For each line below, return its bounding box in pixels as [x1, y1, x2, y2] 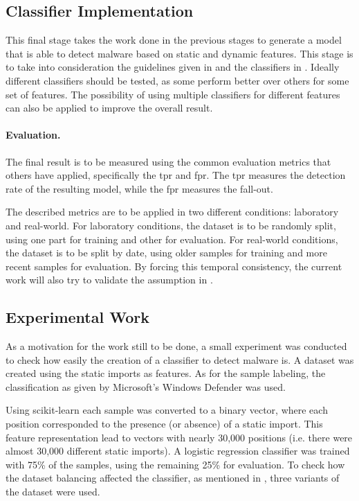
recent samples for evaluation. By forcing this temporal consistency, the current [6, 258, 342, 273]
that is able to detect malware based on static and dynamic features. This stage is [6, 46, 353, 60]
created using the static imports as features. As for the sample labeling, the [6, 366, 326, 380]
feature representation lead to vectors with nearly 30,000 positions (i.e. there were [6, 430, 353, 444]
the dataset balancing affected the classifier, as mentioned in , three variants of [6, 471, 340, 485]
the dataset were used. [6, 484, 100, 499]
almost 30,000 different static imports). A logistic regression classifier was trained [6, 443, 350, 458]
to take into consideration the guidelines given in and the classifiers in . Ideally [6, 60, 340, 74]
